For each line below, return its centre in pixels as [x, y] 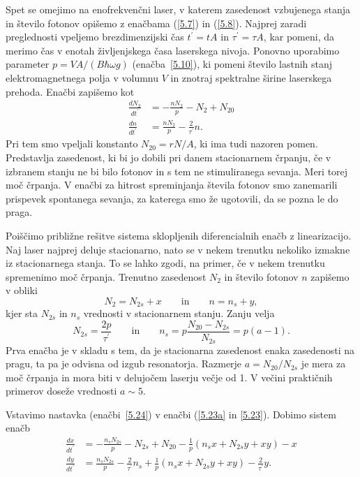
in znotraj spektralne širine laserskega [251, 77]
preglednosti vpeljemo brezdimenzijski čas [95, 37]
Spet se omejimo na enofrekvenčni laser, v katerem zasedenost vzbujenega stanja [178, 9]
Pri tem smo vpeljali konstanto [72, 144]
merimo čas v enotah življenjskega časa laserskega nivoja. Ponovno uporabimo [173, 50]
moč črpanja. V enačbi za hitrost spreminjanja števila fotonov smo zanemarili [172, 185]
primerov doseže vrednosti [61, 391]
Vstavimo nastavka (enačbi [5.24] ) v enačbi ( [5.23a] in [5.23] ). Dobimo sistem [171, 414]
